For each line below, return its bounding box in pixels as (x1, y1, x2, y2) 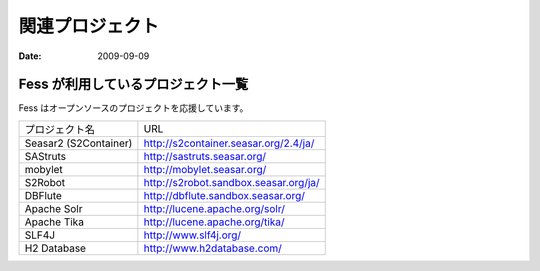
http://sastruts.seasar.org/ (143, 149, 267, 163)
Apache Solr (24, 201, 83, 215)
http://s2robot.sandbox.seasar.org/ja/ (143, 175, 320, 189)
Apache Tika (24, 215, 85, 229)
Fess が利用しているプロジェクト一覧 (18, 76, 249, 93)
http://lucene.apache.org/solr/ (143, 201, 285, 215)
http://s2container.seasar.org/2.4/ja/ (143, 136, 315, 150)
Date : (18, 50, 42, 62)
